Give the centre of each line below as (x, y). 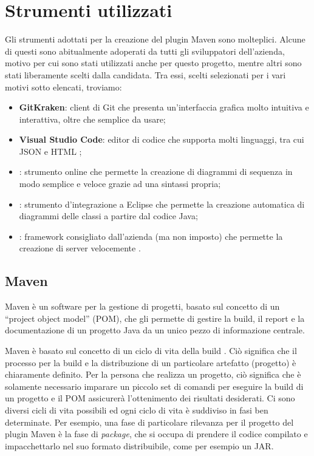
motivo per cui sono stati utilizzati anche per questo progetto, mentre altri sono (153, 63)
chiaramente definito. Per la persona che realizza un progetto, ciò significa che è (153, 374)
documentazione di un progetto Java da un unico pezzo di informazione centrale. (155, 330)
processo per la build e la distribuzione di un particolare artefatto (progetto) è (151, 362)
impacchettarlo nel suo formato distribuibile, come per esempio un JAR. (139, 445)
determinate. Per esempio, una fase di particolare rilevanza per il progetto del (149, 422)
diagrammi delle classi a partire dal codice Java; (108, 216)
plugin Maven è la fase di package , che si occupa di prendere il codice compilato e (156, 434)
